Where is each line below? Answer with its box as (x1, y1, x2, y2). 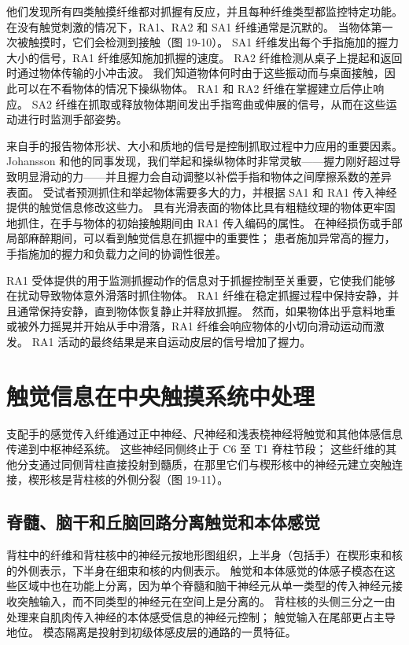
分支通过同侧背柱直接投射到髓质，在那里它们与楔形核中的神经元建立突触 (17, 455, 392, 472)
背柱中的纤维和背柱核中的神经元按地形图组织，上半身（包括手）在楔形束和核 (6, 547, 403, 563)
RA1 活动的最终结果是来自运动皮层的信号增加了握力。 (31, 333, 311, 349)
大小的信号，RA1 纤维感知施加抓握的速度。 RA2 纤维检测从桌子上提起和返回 (6, 49, 403, 65)
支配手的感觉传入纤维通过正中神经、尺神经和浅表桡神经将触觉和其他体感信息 (6, 425, 403, 441)
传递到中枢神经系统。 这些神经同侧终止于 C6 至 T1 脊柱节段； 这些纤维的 (6, 440, 386, 457)
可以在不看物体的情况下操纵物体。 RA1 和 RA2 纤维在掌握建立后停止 (17, 79, 374, 96)
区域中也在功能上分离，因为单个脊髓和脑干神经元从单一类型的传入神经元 (17, 577, 392, 594)
